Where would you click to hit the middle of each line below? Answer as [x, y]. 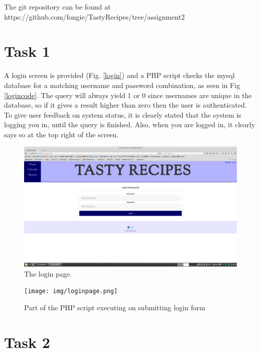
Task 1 [27, 51]
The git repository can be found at [57, 7]
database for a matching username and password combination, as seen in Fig [122, 85]
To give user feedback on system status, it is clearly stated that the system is [123, 114]
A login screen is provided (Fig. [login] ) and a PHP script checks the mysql [119, 75]
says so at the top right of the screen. [61, 134]
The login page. [48, 273]
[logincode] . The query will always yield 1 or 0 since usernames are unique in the [128, 95]
